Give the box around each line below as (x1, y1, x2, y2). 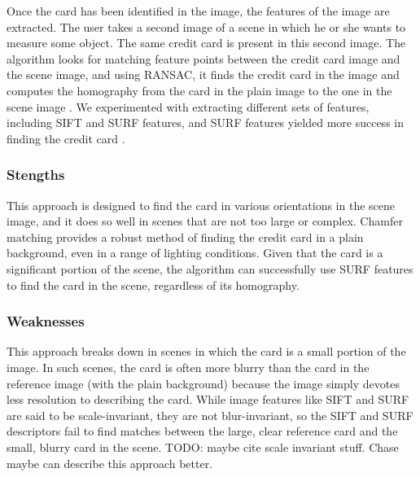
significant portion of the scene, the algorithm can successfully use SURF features (7, 260, 413, 277)
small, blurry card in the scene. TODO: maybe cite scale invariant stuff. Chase (7, 438, 399, 455)
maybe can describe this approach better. (7, 454, 213, 471)
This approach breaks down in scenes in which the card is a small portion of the (7, 343, 406, 360)
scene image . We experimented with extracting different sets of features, (7, 98, 370, 115)
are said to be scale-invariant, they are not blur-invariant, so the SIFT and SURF (7, 406, 413, 423)
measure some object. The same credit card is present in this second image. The (7, 34, 406, 51)
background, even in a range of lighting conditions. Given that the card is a (7, 244, 383, 261)
